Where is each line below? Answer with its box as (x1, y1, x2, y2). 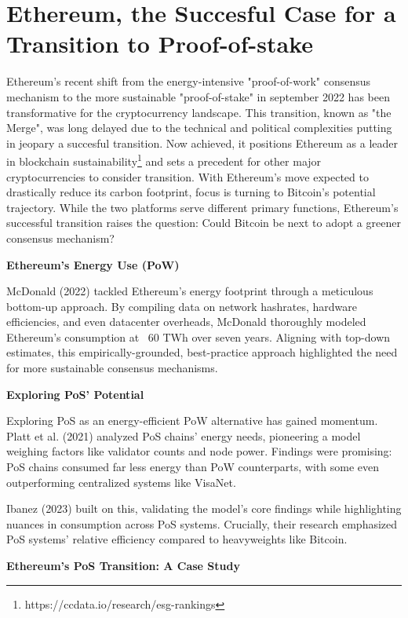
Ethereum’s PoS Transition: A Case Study (6, 558, 240, 573)
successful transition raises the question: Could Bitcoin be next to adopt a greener (6, 214, 401, 231)
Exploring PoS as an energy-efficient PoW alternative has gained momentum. (6, 412, 378, 429)
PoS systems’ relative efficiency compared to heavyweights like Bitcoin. (6, 531, 348, 547)
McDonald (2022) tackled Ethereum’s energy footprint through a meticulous (6, 283, 373, 299)
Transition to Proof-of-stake (6, 27, 313, 60)
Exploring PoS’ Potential (6, 386, 144, 402)
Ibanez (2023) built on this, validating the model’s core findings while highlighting (6, 500, 402, 517)
